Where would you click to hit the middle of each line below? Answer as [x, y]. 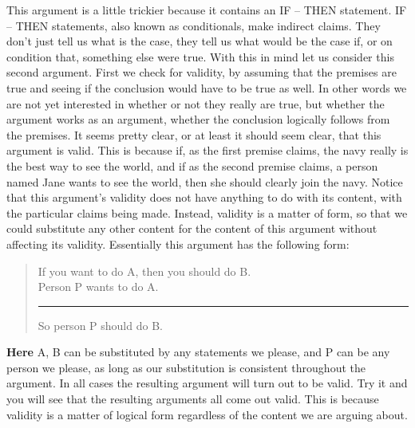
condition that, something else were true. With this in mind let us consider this [200, 56]
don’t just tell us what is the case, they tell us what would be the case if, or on [200, 41]
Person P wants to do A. [98, 287]
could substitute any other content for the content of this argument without [192, 228]
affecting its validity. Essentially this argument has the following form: [178, 243]
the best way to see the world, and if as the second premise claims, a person [192, 165]
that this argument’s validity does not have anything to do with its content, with [204, 197]
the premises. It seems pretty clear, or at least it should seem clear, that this [194, 134]
